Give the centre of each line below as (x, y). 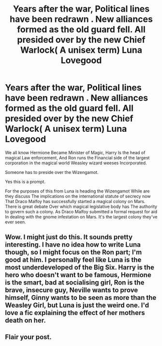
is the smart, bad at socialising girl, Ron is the (75, 283)
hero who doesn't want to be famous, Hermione (78, 275)
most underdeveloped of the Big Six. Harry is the (80, 267)
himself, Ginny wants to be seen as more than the (81, 298)
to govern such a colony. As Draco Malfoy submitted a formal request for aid (81, 211)
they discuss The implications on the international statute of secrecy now (78, 196)
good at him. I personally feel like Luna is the (73, 260)
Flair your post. (28, 337)
